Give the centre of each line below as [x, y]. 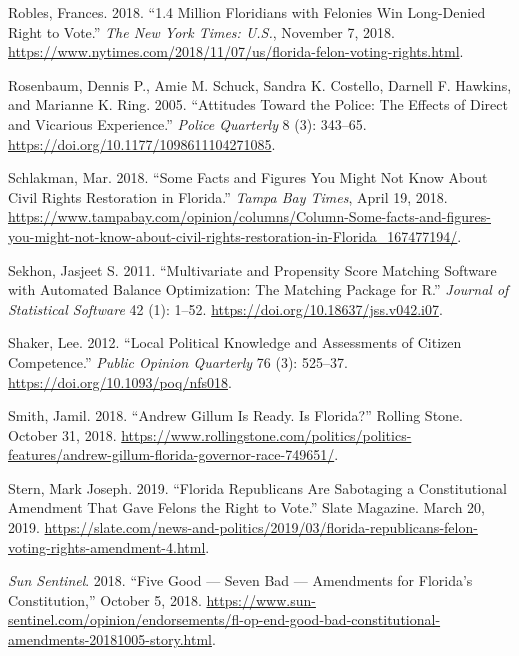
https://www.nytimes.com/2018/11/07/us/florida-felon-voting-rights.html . [236, 51]
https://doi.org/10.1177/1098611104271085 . [142, 143]
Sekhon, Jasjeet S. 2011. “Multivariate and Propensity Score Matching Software [252, 269]
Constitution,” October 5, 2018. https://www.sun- [162, 599]
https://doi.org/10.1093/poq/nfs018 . [120, 381]
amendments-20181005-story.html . [112, 639]
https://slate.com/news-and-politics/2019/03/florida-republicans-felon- [261, 527]
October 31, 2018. [62, 434]
